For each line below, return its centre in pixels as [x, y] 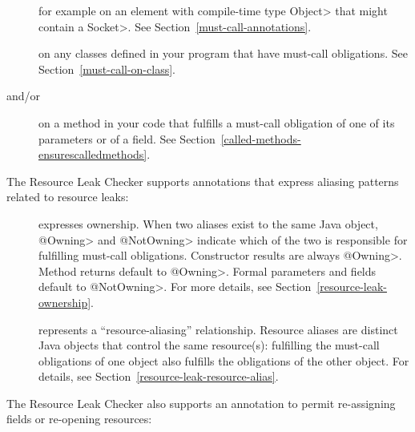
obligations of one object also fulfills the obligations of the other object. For [224, 360]
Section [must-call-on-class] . [107, 69]
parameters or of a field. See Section [127, 138]
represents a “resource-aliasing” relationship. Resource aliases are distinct [218, 329]
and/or [24, 96]
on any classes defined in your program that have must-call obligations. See [223, 53]
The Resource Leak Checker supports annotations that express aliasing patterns [203, 181]
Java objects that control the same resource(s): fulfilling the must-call [209, 345]
